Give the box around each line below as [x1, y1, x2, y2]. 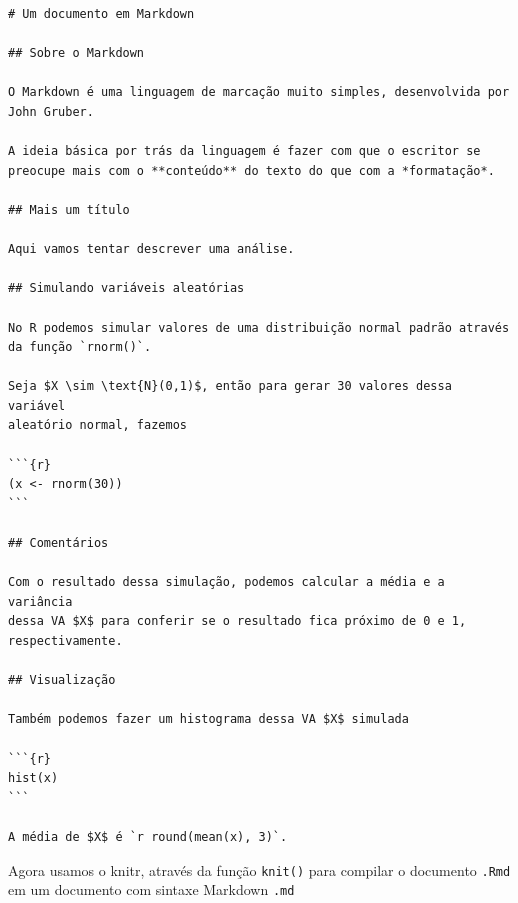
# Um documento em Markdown [8, 7, 195, 21]
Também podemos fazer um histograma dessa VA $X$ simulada [8, 712, 409, 727]
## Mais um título [8, 202, 130, 217]
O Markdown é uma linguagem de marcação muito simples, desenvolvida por [8, 85, 510, 100]
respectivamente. [8, 634, 123, 648]
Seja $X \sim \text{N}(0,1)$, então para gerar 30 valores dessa [8, 379, 452, 394]
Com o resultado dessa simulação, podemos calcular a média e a [8, 575, 445, 590]
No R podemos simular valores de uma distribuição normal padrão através [8, 320, 510, 335]
